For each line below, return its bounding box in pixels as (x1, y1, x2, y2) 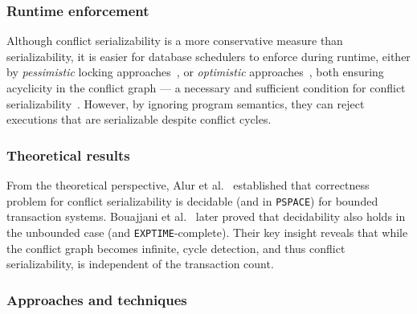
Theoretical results (6, 145, 130, 165)
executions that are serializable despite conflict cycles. (6, 111, 272, 128)
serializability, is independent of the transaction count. (6, 255, 274, 272)
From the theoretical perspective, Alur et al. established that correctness (6, 177, 370, 193)
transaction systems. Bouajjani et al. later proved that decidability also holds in (6, 208, 406, 225)
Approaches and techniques (6, 289, 187, 309)
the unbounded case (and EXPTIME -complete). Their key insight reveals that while (6, 223, 408, 240)
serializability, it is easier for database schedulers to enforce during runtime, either (6, 47, 411, 64)
